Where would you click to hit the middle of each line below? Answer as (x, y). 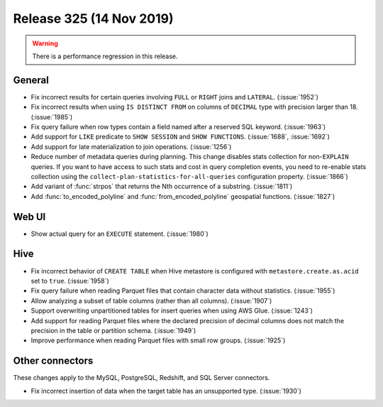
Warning (45, 43)
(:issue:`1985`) (52, 116)
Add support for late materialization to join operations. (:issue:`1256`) (131, 146)
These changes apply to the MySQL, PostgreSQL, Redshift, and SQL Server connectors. (141, 378)
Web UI (29, 217)
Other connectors (53, 361)
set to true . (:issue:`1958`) (70, 281)
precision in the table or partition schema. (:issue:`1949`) (113, 330)
